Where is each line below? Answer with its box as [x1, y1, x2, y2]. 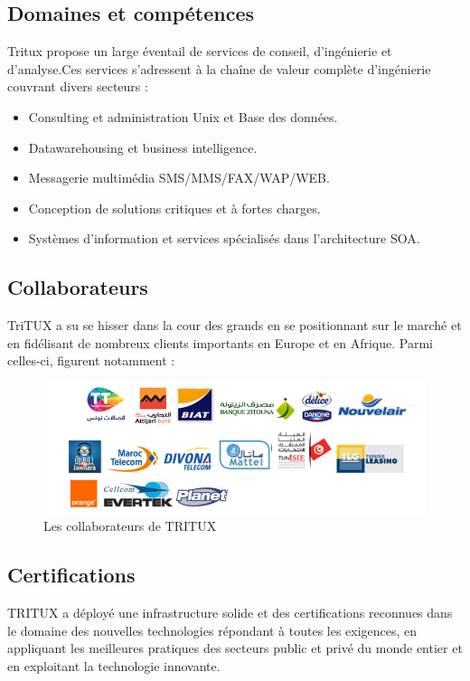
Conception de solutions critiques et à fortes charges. [28, 198, 321, 217]
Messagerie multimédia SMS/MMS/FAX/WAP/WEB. [28, 168, 330, 187]
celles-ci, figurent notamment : [7, 351, 175, 370]
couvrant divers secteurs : [7, 77, 148, 96]
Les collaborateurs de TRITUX [43, 516, 217, 535]
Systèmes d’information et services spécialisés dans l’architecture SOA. [28, 229, 420, 248]
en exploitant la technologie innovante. [7, 656, 221, 675]
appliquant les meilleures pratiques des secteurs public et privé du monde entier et [7, 638, 463, 657]
